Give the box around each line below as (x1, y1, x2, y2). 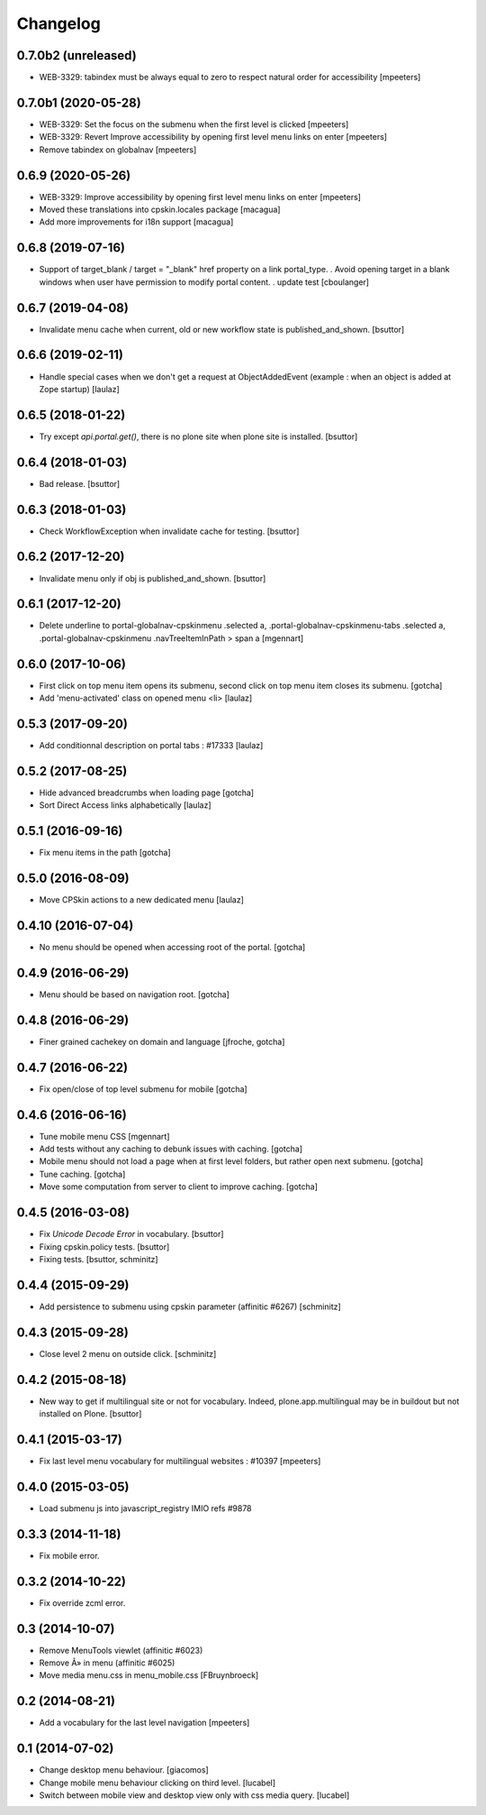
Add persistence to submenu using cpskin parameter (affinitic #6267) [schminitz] (39, 1301, 341, 1312)
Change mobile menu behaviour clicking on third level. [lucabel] (39, 1777, 276, 1788)
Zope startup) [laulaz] (39, 383, 121, 394)
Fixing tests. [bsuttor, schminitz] (39, 1253, 158, 1264)
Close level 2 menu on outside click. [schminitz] (39, 1348, 217, 1359)
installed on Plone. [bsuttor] (39, 1408, 142, 1419)
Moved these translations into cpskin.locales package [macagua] (39, 204, 281, 215)
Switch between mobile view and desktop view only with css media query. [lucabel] (39, 1790, 350, 1801)
